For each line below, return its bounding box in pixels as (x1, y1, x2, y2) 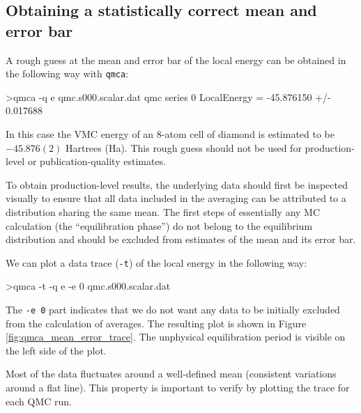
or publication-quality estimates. (27, 154, 167, 169)
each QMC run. (6, 393, 72, 408)
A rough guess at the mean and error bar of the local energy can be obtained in (6, 52, 346, 67)
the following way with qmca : (6, 66, 129, 81)
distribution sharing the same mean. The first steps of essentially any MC (6, 205, 321, 219)
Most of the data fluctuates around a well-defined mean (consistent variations (6, 366, 337, 381)
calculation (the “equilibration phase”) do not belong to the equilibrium (6, 218, 313, 233)
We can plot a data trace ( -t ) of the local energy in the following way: (6, 255, 307, 270)
